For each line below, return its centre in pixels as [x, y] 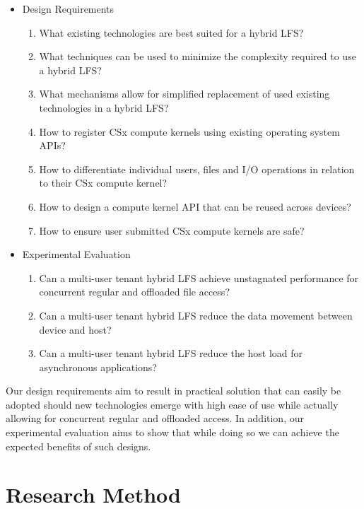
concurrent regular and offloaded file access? [134, 292]
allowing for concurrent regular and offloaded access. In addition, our [155, 418]
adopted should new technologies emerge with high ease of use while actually [172, 404]
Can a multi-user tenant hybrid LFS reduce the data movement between [196, 315]
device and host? [75, 329]
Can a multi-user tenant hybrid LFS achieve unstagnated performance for [199, 277]
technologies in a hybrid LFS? [104, 107]
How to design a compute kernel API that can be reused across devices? [195, 206]
